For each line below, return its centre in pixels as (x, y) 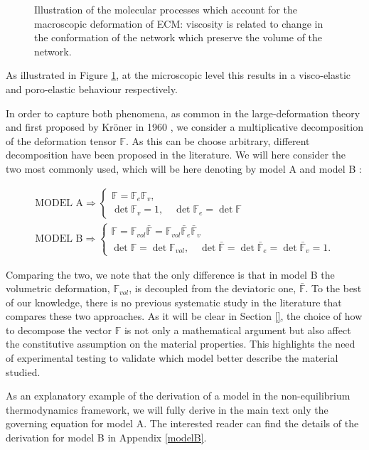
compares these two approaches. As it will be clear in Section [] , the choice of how (184, 316)
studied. (23, 371)
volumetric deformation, (58, 288)
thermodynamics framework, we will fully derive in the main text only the (167, 409)
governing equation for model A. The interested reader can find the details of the (182, 423)
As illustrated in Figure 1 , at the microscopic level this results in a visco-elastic (178, 75)
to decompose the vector (59, 330)
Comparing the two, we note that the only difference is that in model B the (170, 274)
